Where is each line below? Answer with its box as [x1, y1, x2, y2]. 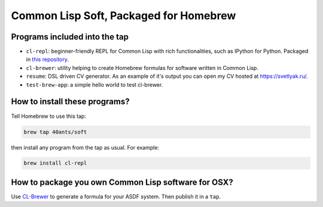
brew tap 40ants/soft [23, 129, 87, 135]
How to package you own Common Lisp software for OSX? [11, 177, 233, 187]
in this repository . [26, 56, 69, 63]
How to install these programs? [11, 96, 130, 107]
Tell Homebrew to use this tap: [11, 112, 87, 120]
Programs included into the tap [11, 32, 129, 42]
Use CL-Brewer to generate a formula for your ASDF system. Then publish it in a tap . [11, 193, 221, 200]
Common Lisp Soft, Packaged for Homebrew [11, 9, 236, 22]
